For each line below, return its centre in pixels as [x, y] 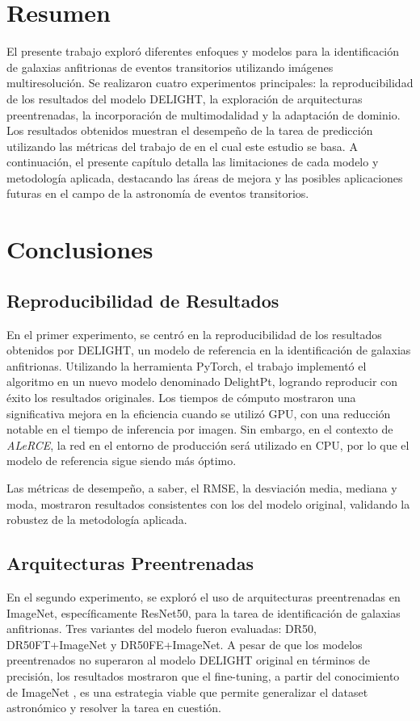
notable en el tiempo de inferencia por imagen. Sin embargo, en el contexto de [200, 429]
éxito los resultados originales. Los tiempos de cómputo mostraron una [181, 398]
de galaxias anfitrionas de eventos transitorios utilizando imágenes [170, 67]
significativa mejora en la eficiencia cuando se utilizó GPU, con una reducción [199, 413]
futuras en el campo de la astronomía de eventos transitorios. [158, 193]
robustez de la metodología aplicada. [97, 520]
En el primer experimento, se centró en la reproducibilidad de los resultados [194, 334]
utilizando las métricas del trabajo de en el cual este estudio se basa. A [182, 146]
